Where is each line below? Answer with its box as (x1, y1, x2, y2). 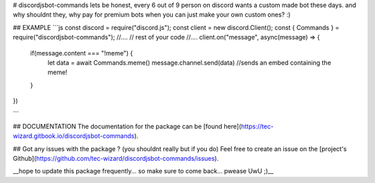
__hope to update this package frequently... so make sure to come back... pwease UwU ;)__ (12, 167, 274, 175)
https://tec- (240, 122, 274, 130)
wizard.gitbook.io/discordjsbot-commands (12, 132, 135, 140)
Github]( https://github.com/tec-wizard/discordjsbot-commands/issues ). (12, 155, 219, 163)
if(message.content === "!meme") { (30, 49, 133, 57)
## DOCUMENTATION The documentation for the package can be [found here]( (12, 122, 242, 130)
